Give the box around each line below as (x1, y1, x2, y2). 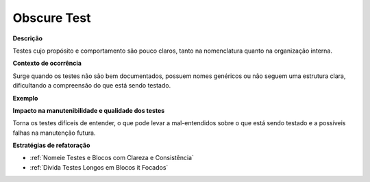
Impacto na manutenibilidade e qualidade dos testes (12, 106, 165, 114)
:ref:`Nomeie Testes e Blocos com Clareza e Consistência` (29, 154, 195, 162)
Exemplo (12, 94, 38, 102)
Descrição (12, 34, 43, 42)
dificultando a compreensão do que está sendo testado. (12, 81, 171, 90)
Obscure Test (12, 10, 91, 25)
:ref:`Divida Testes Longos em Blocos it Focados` (29, 163, 169, 171)
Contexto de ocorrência (12, 59, 82, 68)
